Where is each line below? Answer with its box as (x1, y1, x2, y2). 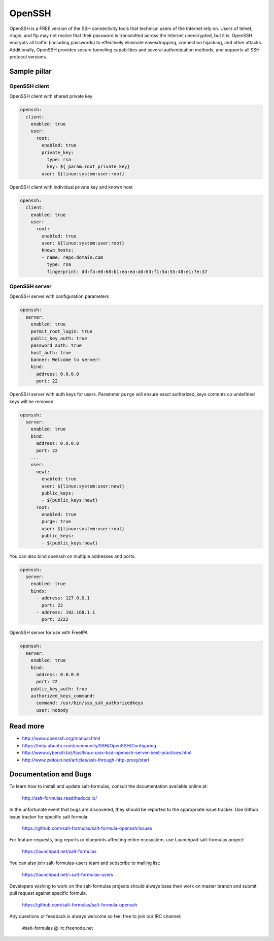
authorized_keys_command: (30, 693, 95, 699)
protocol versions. (9, 54, 48, 60)
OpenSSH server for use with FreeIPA (9, 629, 88, 635)
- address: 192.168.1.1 (36, 609, 95, 615)
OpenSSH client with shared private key (9, 93, 93, 99)
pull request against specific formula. (9, 890, 87, 896)
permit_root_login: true (30, 328, 93, 334)
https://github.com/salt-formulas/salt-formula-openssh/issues (22, 825, 152, 831)
